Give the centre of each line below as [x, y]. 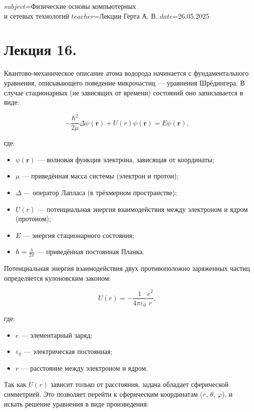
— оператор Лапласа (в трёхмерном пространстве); [100, 192]
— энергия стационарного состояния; [78, 235]
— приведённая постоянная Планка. [91, 251]
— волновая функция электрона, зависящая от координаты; [126, 159]
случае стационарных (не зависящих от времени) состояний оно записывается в [124, 92]
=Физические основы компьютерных [81, 6]
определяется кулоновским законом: [57, 278]
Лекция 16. [40, 49]
